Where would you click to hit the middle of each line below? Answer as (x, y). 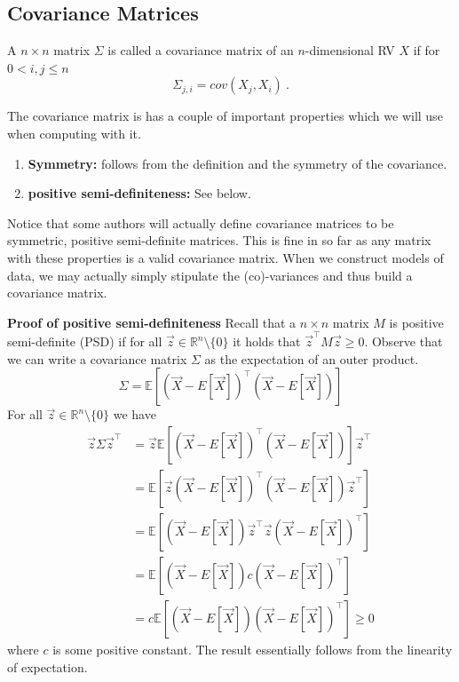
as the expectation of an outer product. (312, 358)
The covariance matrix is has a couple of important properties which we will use (225, 116)
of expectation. (47, 666)
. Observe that (404, 341)
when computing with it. (74, 133)
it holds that (267, 341)
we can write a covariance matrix (97, 358)
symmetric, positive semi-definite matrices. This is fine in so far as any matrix (219, 240)
